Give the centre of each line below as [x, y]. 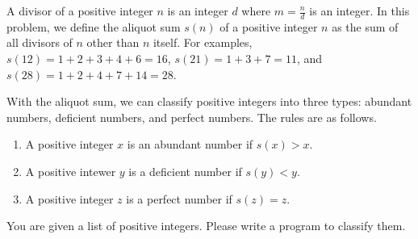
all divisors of [40, 42]
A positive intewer [71, 171]
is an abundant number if [190, 144]
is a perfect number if [179, 198]
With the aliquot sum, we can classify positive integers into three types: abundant [209, 101]
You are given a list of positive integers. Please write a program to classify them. [206, 226]
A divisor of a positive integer [80, 10]
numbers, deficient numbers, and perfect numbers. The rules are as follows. [192, 117]
